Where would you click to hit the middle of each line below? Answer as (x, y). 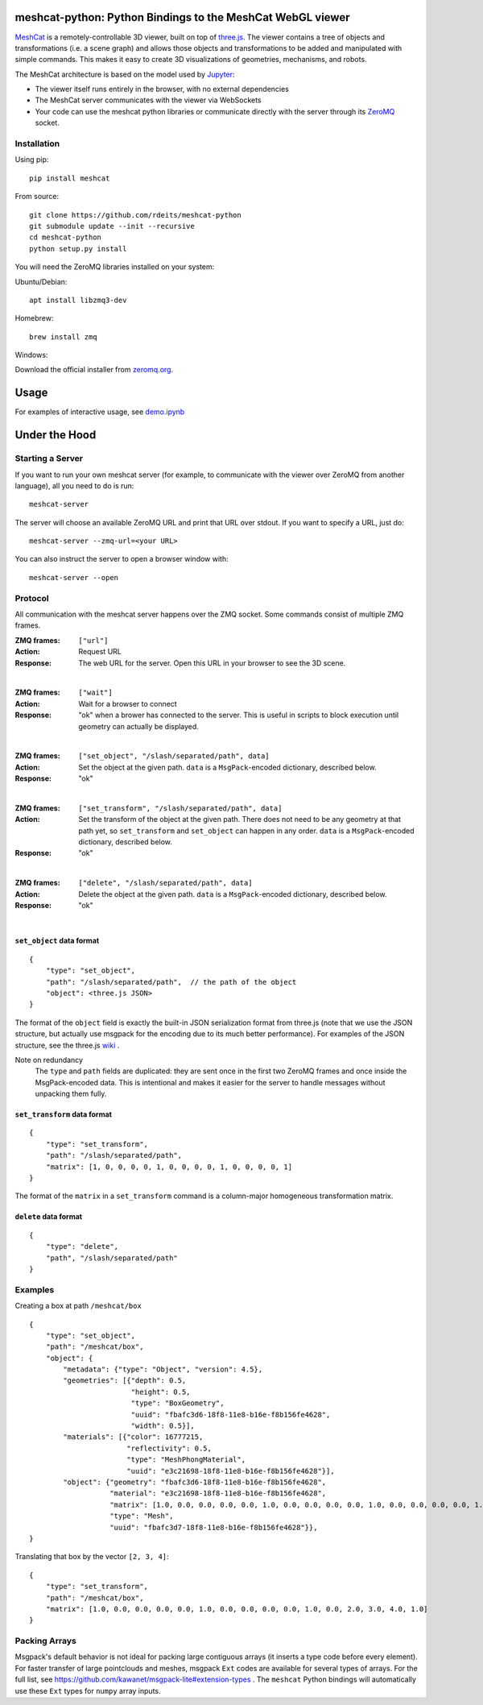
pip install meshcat (70, 178)
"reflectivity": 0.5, (169, 1448)
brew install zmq (63, 337)
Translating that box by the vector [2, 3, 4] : (92, 1557)
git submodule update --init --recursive (112, 226)
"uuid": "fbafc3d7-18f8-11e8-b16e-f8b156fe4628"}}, (214, 1527)
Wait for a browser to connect (128, 703)
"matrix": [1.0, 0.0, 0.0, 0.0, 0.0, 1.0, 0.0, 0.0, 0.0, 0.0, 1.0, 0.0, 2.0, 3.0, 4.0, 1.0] (237, 1609)
